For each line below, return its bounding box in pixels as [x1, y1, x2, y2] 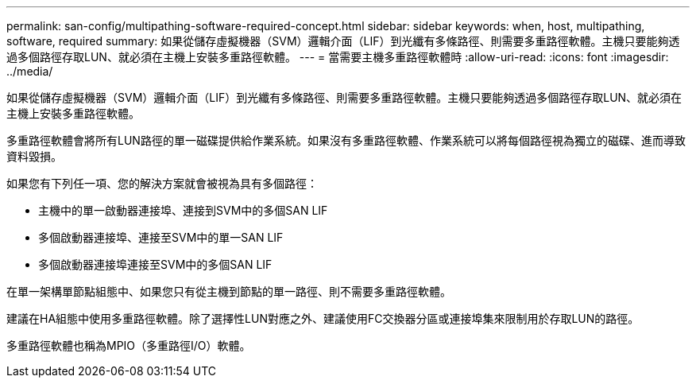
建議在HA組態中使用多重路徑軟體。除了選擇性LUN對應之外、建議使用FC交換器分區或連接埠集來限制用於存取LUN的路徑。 [6, 312, 640, 325]
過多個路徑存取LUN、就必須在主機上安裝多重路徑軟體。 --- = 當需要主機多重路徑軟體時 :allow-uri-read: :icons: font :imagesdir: [6, 50, 669, 64]
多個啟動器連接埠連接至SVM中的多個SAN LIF [38, 258, 273, 271]
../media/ [6, 64, 53, 78]
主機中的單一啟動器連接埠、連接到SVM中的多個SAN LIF [38, 204, 328, 217]
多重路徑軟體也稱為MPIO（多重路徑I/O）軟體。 [6, 339, 251, 352]
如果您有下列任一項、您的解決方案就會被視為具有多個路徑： [6, 176, 318, 190]
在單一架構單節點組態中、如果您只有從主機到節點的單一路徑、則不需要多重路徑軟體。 [6, 285, 451, 298]
